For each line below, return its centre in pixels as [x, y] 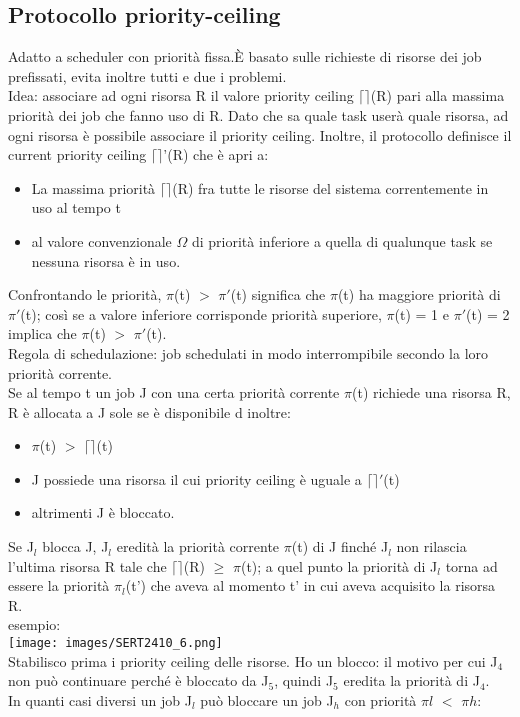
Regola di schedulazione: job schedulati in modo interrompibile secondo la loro [248, 352]
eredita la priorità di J [411, 680]
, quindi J [304, 680]
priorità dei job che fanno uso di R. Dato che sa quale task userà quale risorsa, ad [258, 114]
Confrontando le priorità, [85, 294]
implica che [42, 333]
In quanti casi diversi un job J [100, 699]
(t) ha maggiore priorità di [419, 294]
